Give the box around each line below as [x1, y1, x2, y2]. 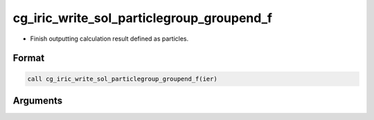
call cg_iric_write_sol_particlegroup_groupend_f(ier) [27, 74, 217, 83]
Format [12, 52, 45, 64]
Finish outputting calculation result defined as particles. [30, 34, 189, 43]
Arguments [12, 94, 63, 106]
